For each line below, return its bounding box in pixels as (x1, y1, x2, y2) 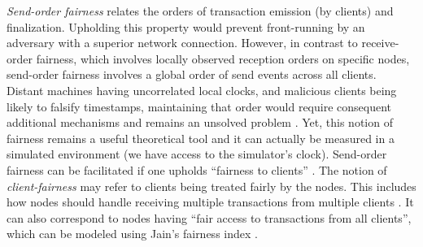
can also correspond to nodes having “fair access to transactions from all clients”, (7, 209, 412, 226)
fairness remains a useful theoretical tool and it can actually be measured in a (7, 129, 395, 146)
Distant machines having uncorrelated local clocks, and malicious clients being (7, 81, 397, 98)
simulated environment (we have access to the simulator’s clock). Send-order (7, 145, 387, 162)
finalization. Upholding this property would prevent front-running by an (7, 18, 365, 35)
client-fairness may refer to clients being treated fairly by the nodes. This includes (7, 177, 416, 194)
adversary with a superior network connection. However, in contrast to (7, 34, 358, 51)
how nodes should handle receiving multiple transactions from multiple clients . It (7, 193, 414, 210)
